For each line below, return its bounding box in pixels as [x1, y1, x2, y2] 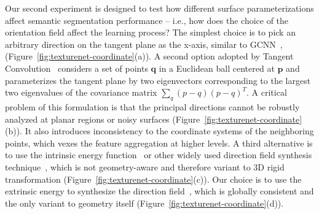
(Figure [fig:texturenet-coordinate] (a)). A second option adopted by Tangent [5, 50, 294, 63]
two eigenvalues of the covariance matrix [5, 86, 157, 99]
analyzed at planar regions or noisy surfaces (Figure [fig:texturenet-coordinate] [5, 112, 302, 125]
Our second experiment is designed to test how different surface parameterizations [5, 2, 314, 14]
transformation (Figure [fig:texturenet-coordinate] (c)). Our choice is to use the [5, 172, 302, 185]
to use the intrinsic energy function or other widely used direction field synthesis [5, 148, 312, 161]
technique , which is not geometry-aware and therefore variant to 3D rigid [5, 160, 285, 173]
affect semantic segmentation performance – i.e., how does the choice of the [5, 13, 289, 26]
